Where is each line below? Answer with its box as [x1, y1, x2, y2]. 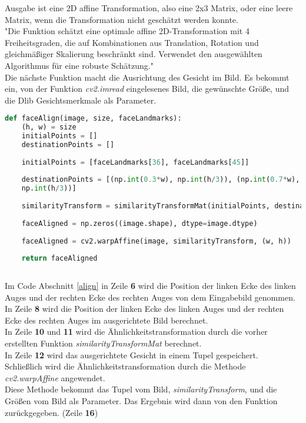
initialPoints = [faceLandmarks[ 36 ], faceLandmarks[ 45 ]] [21, 158, 250, 166]
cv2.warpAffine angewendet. [5, 371, 105, 384]
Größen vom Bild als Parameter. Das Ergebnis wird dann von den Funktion [5, 395, 278, 407]
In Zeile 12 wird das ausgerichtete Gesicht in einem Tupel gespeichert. [5, 348, 258, 361]
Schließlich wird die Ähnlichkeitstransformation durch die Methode [5, 360, 246, 372]
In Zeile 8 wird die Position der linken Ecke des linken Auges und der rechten [5, 302, 284, 315]
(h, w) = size [21, 123, 76, 132]
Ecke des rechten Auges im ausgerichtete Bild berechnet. [5, 314, 208, 326]
